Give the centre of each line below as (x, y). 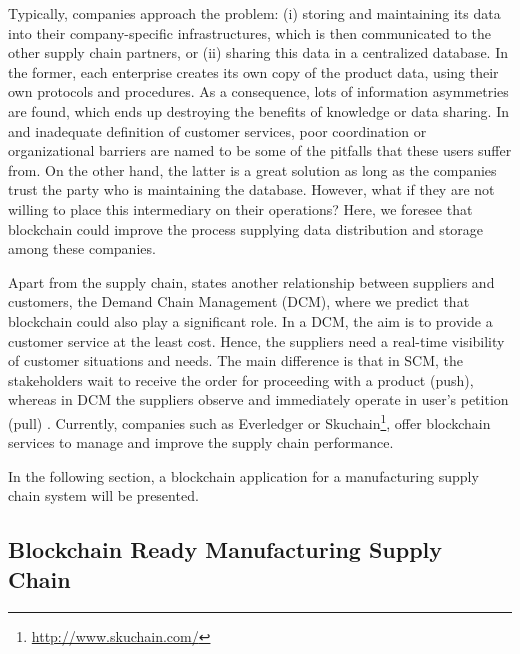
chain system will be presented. (103, 495)
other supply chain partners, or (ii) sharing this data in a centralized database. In (258, 52)
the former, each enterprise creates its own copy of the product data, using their (253, 71)
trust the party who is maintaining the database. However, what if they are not (251, 189)
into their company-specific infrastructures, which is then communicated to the (250, 32)
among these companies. (82, 248)
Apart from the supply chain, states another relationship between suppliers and (251, 281)
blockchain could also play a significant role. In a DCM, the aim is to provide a (250, 320)
